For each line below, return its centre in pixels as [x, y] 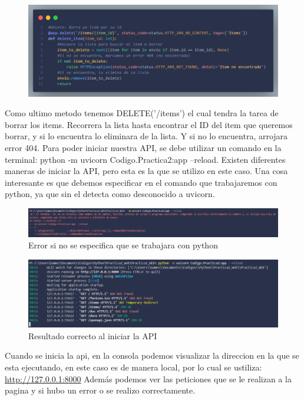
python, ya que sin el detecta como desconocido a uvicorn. [110, 194]
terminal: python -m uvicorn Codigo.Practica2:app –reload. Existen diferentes [145, 159]
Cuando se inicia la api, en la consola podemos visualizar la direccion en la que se [152, 355]
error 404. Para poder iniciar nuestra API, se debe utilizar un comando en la [143, 148]
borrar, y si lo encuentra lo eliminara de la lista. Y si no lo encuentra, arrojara [146, 136]
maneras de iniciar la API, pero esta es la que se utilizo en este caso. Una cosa [146, 171]
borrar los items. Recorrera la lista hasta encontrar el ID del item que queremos [149, 124]
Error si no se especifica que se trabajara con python [123, 245]
